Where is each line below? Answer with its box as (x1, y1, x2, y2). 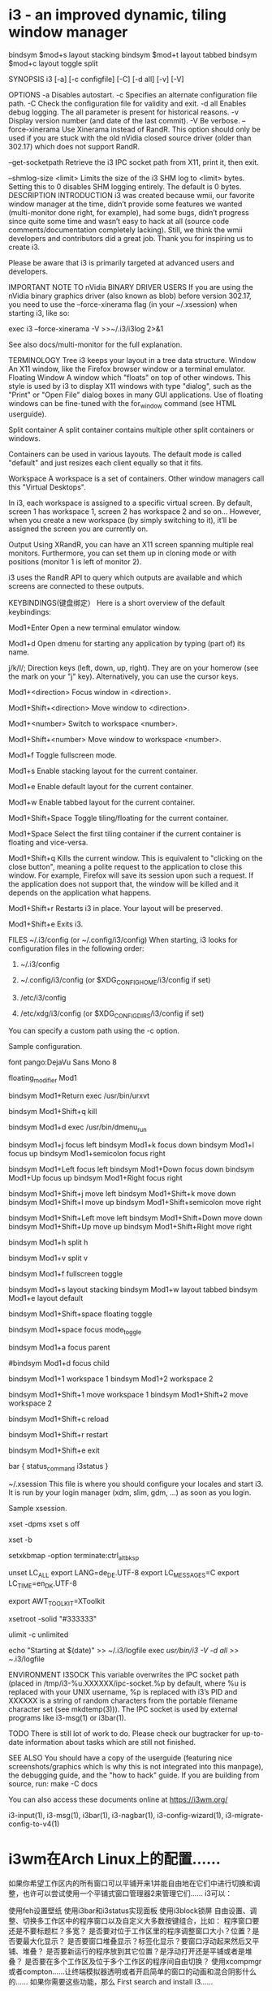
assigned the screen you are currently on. (8, 524, 149, 533)
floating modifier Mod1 (8, 1073, 77, 1085)
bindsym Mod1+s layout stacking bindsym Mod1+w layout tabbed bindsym (8, 1285, 258, 1294)
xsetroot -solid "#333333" (8, 1613, 97, 1623)
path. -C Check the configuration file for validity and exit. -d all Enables (8, 98, 247, 108)
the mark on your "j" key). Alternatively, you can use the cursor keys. (8, 672, 239, 681)
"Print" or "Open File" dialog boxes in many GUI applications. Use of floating (8, 390, 264, 399)
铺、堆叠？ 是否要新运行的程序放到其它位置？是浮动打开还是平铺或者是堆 (8, 1946, 253, 1956)
